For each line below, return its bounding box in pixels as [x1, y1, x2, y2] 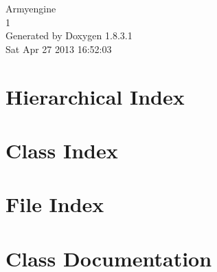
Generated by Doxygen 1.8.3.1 [5, 28, 133, 43]
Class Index [5, 136, 118, 164]
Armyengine [5, 1, 56, 15]
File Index [5, 190, 104, 218]
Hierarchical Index [5, 82, 185, 110]
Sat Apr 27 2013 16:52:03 [5, 41, 112, 56]
